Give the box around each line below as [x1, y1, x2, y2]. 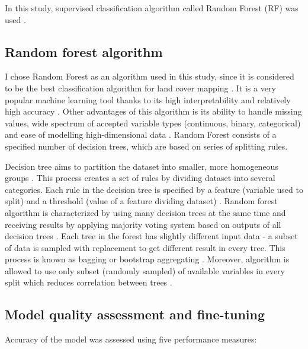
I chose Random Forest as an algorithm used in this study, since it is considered [5, 70, 294, 83]
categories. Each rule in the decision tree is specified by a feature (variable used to [5, 183, 303, 195]
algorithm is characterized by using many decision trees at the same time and [5, 206, 286, 218]
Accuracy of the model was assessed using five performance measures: [5, 333, 257, 345]
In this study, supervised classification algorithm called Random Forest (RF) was [5, 2, 299, 14]
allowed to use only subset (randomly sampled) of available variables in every [5, 264, 285, 277]
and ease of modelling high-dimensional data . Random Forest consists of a [5, 128, 277, 141]
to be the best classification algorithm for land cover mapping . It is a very [5, 81, 276, 94]
